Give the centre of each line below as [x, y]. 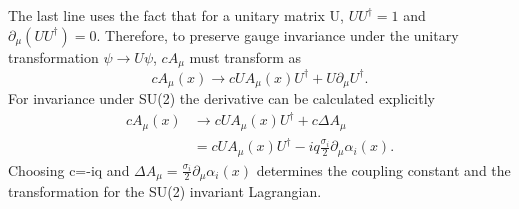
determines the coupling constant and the [383, 169]
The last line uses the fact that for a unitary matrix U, [176, 15]
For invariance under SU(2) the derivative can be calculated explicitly [221, 98]
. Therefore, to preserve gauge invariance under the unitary [277, 34]
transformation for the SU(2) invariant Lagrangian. [165, 191]
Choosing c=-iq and [69, 169]
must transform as [245, 56]
